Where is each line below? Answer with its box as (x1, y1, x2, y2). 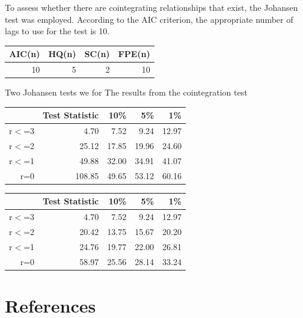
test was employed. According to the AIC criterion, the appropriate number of (5, 13, 293, 25)
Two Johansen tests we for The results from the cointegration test (5, 86, 248, 99)
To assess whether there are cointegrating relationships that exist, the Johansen (5, 1, 298, 13)
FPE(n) (118, 47, 150, 60)
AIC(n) (9, 47, 40, 60)
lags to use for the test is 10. (5, 25, 110, 37)
